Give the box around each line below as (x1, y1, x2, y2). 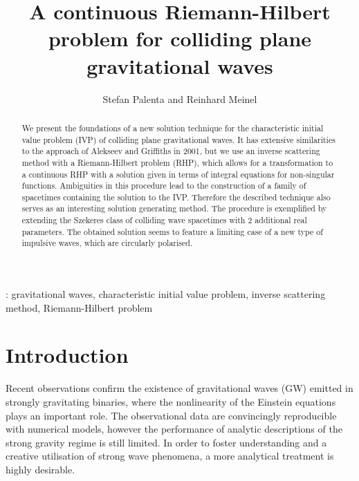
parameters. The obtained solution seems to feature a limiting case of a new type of (21, 225, 323, 237)
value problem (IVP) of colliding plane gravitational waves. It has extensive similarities (21, 133, 335, 145)
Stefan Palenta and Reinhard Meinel (102, 91, 257, 106)
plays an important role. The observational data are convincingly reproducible (6, 408, 337, 422)
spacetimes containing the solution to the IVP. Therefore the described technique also (21, 191, 331, 202)
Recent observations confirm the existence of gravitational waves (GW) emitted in (6, 381, 353, 395)
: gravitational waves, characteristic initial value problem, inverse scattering (6, 287, 326, 301)
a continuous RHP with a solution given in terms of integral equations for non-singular (21, 168, 335, 180)
